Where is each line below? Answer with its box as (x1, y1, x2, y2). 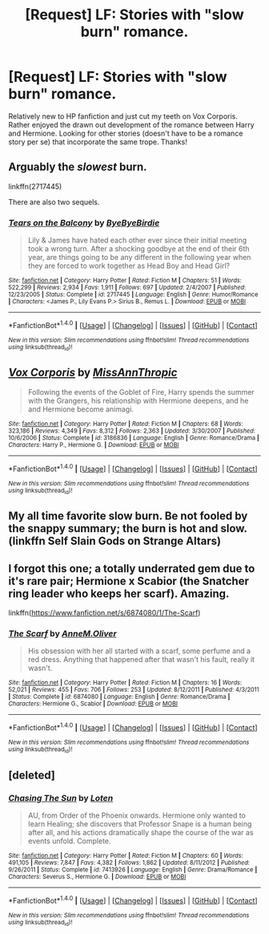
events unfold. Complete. (27, 836, 111, 846)
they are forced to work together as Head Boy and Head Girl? (27, 261, 231, 270)
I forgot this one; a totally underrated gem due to (8, 562, 255, 575)
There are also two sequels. (8, 197, 100, 206)
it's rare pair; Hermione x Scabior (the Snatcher (8, 574, 250, 587)
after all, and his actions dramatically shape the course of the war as (27, 828, 254, 837)
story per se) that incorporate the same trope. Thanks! (8, 136, 188, 146)
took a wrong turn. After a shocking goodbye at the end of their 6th (27, 244, 250, 254)
